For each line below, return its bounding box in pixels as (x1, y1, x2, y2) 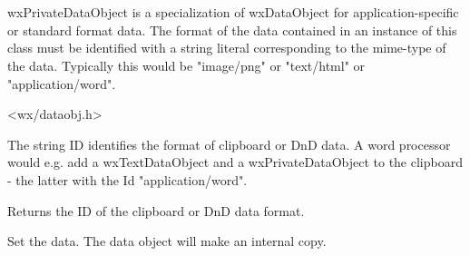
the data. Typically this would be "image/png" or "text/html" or (7, 55, 366, 74)
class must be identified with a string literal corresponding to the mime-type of (7, 38, 446, 57)
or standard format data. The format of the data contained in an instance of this (7, 20, 457, 39)
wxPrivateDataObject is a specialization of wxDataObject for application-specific (7, 3, 459, 22)
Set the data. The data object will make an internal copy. (7, 231, 327, 251)
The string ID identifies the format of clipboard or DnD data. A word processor (7, 134, 451, 153)
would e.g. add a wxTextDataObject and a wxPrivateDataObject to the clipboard (7, 153, 463, 172)
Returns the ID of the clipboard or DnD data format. (7, 201, 305, 220)
